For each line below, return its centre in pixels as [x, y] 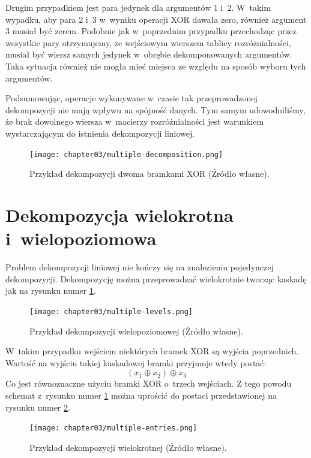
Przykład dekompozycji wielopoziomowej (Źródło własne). [136, 331]
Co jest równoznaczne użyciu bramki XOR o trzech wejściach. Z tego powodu [149, 383]
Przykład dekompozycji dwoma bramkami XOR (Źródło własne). [149, 174]
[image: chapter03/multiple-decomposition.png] [126, 154]
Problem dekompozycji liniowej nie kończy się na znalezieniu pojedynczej [140, 267]
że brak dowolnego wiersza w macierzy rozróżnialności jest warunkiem [135, 121]
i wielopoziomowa [81, 238]
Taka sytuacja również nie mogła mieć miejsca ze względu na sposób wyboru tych [156, 66]
